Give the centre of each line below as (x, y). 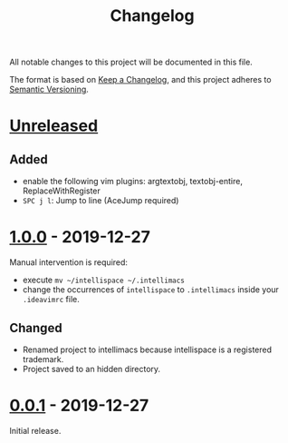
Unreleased (54, 126)
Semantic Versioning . (49, 89)
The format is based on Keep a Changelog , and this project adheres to (140, 80)
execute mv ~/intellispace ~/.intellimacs (104, 280)
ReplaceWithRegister (62, 191)
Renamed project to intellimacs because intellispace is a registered (147, 349)
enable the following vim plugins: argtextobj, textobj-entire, (132, 182)
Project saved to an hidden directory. (91, 369)
